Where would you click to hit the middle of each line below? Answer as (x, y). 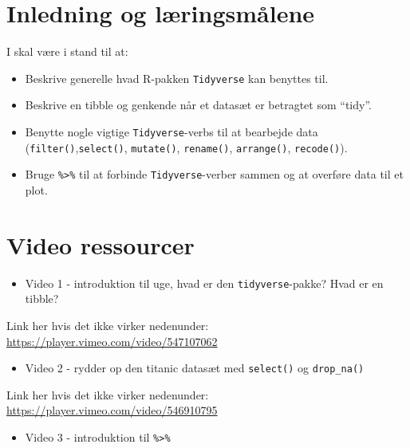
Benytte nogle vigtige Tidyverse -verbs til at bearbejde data (171, 131)
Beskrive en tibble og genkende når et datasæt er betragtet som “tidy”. (198, 105)
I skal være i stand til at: (67, 51)
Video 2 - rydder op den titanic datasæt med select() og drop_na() (195, 368)
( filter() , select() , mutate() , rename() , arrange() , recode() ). (186, 147)
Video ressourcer (101, 244)
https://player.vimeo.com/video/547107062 (112, 341)
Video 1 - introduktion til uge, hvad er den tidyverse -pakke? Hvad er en (204, 283)
